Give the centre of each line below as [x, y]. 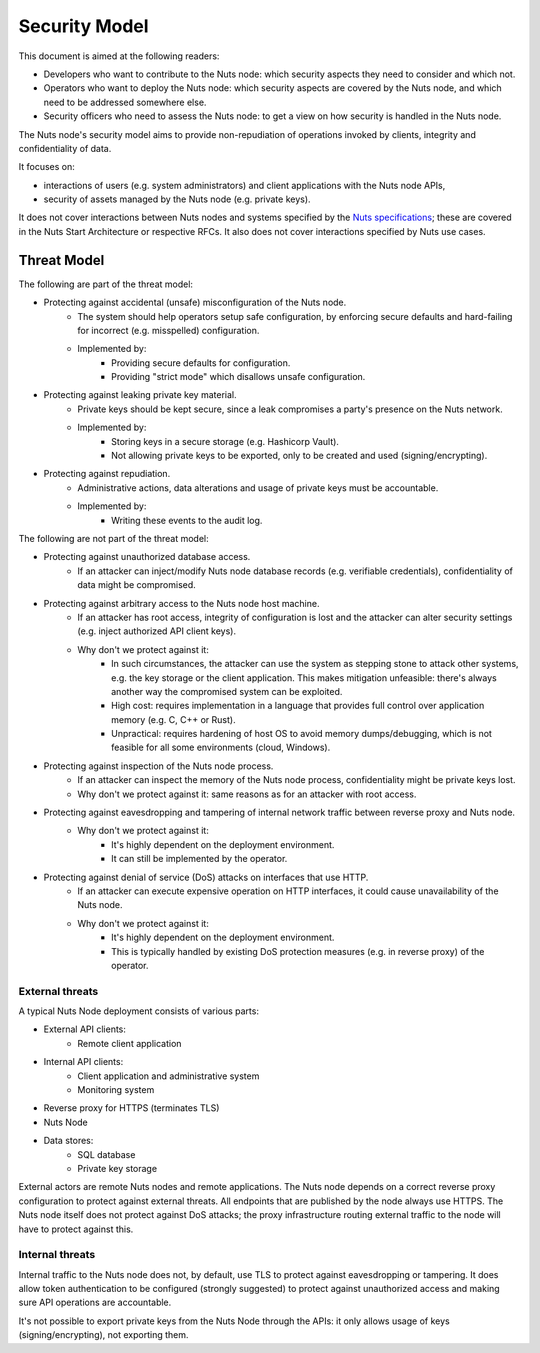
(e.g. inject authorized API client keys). [157, 631]
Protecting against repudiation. [107, 474]
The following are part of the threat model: [106, 284]
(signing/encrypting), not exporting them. [103, 1335]
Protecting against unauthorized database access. [147, 557]
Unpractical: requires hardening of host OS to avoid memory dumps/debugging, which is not [301, 734]
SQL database [106, 1154]
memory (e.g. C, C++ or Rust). [173, 719]
